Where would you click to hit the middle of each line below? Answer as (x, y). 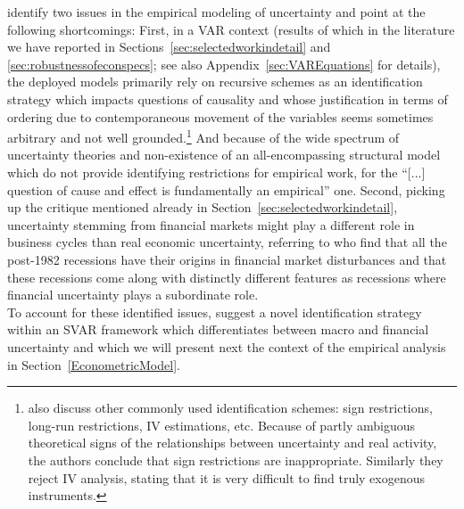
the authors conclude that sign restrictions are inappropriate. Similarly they (236, 460)
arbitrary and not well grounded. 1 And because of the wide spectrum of (203, 136)
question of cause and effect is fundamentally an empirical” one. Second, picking (226, 189)
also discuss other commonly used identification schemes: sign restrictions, (230, 408)
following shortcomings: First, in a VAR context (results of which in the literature (231, 29)
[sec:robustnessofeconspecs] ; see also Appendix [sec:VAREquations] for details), (224, 64)
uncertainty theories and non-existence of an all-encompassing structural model (224, 155)
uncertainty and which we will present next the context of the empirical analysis (227, 346)
